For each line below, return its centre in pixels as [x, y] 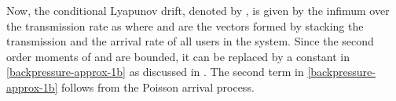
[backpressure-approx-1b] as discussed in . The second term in [155, 72]
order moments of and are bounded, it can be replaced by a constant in [178, 56]
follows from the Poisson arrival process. [158, 87]
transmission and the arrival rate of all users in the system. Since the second [190, 41]
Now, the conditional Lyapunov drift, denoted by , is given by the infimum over [198, 10]
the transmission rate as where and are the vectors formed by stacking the [185, 25]
